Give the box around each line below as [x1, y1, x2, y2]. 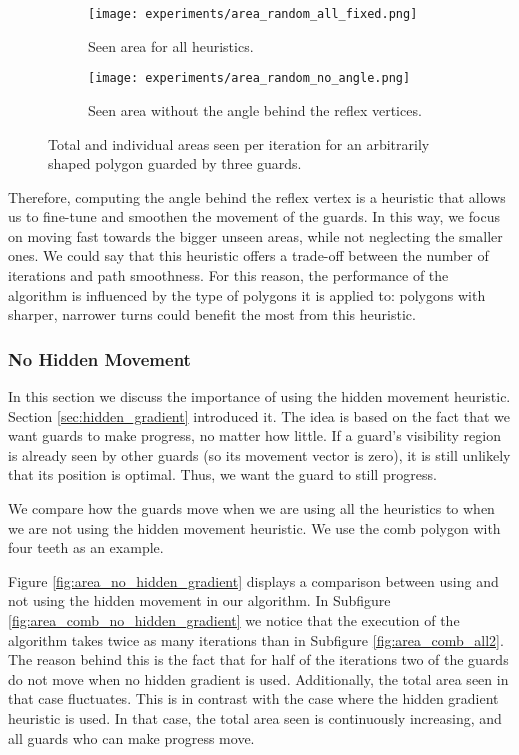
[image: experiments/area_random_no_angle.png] [88, 71, 411, 86]
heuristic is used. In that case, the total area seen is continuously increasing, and [8, 707, 502, 728]
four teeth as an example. [8, 537, 164, 558]
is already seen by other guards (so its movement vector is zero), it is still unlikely [8, 444, 511, 465]
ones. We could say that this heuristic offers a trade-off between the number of [8, 245, 489, 266]
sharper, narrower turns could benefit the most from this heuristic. [8, 304, 416, 325]
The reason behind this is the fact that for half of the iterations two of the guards [8, 649, 509, 670]
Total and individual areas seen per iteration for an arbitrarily [48, 133, 430, 154]
